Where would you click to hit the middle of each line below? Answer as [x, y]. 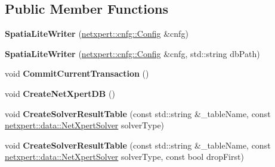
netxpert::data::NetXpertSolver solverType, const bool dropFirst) [124, 157]
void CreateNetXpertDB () [60, 93]
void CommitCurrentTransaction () [77, 73]
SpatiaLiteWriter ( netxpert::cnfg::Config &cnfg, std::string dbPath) [132, 53]
